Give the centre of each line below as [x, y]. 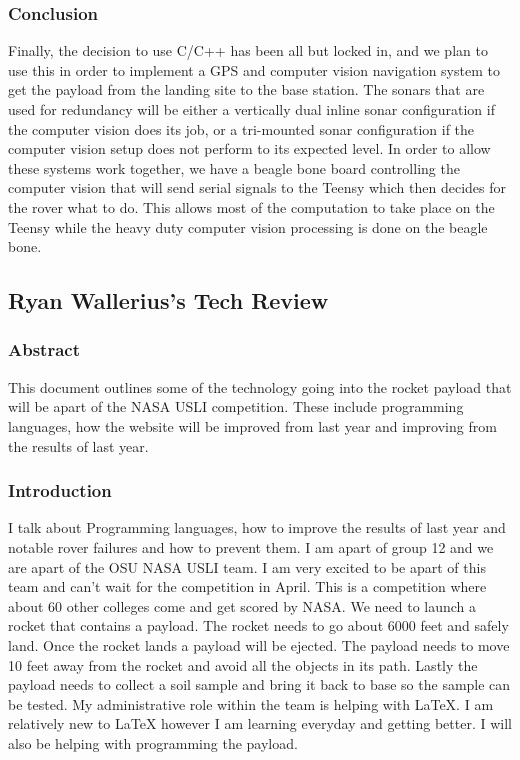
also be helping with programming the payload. [153, 742]
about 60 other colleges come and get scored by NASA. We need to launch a [242, 605]
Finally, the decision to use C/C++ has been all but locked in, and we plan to [248, 50]
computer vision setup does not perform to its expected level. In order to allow [249, 148]
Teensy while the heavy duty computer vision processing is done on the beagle [248, 226]
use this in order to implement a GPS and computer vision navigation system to [254, 69]
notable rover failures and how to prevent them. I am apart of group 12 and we [251, 546]
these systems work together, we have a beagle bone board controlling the [234, 167]
